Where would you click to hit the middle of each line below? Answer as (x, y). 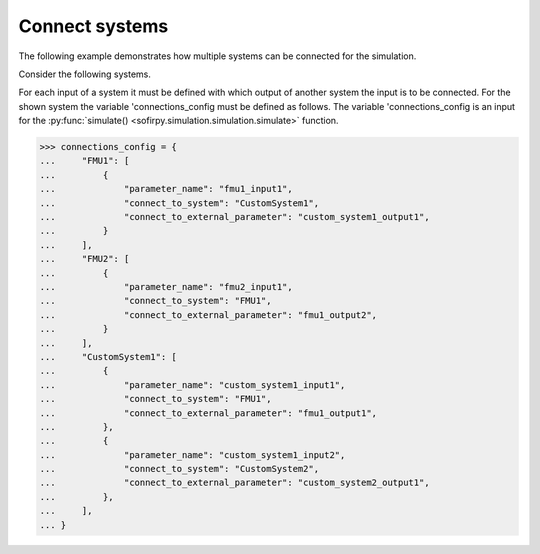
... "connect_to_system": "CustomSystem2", (179, 469)
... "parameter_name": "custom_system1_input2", (192, 454)
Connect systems (93, 26)
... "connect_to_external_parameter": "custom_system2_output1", (234, 483)
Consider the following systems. (85, 74)
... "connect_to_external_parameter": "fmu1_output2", (208, 314)
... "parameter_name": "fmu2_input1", (166, 286)
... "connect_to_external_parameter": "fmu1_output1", (208, 413)
